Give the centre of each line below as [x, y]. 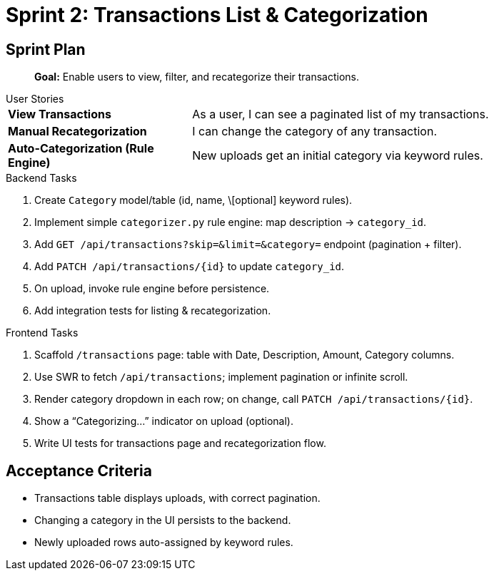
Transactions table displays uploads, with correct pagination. [177, 498]
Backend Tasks [41, 178]
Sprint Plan [46, 49]
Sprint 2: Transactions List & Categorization [217, 15]
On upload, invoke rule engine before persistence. [152, 289]
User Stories [35, 99]
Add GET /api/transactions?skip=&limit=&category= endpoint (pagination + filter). [248, 245]
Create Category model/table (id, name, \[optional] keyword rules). [193, 200]
